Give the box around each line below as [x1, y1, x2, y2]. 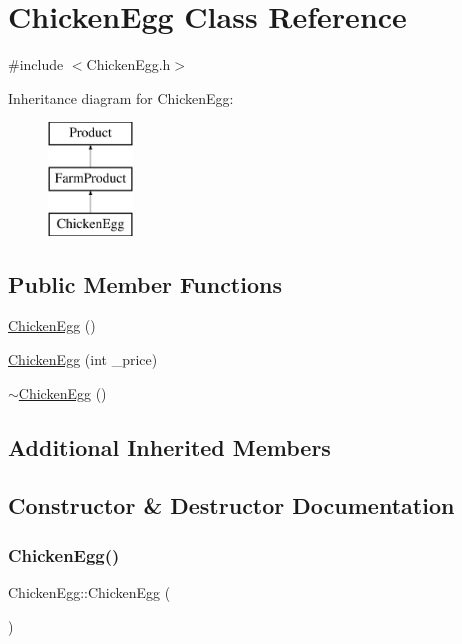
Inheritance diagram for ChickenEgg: [8, 87, 234, 108]
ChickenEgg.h [86, 54, 171, 75]
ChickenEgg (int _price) [8, 349, 158, 370]
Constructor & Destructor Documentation [8, 490, 455, 521]
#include [8, 54, 64, 75]
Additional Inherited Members [8, 431, 331, 462]
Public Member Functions [8, 268, 282, 299]
